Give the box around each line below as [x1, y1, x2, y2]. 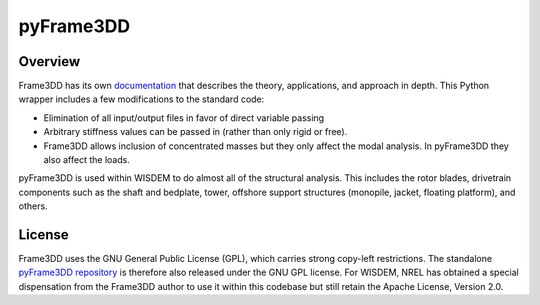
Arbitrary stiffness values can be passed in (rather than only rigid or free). [43, 126, 348, 138]
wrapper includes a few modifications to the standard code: [18, 93, 265, 105]
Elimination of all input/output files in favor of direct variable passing [43, 111, 325, 124]
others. [18, 200, 49, 212]
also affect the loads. [43, 154, 130, 166]
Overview [18, 53, 81, 70]
